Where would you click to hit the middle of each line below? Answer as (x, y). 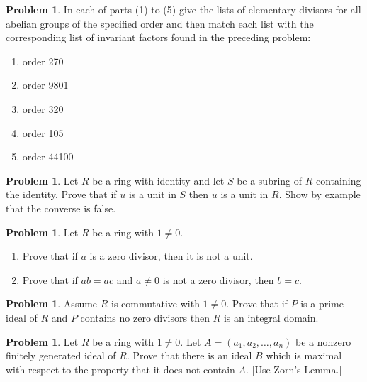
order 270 (43, 61)
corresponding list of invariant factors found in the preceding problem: (158, 37)
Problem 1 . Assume (52, 304)
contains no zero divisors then (145, 317)
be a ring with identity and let (158, 180)
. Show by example (320, 194)
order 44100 (48, 157)
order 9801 (45, 85)
